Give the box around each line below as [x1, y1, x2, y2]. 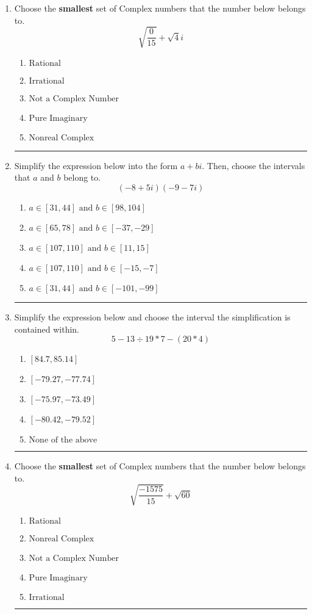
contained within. [14, 322, 79, 335]
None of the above [29, 436, 97, 445]
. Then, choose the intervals [202, 159, 305, 172]
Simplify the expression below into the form [14, 159, 178, 172]
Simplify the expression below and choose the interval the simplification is [14, 310, 291, 323]
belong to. [63, 171, 101, 184]
